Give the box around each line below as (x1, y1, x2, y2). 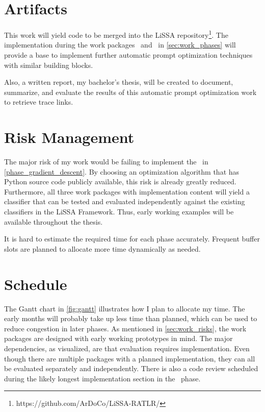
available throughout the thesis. (4, 216, 103, 227)
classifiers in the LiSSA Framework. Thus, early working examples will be (4, 206, 234, 217)
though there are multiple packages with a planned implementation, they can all (4, 353, 255, 363)
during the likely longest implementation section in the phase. (4, 373, 201, 383)
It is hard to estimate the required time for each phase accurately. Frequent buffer (4, 233, 260, 244)
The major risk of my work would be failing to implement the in (4, 156, 208, 167)
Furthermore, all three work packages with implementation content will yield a (4, 186, 250, 197)
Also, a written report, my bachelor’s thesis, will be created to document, (4, 77, 233, 87)
